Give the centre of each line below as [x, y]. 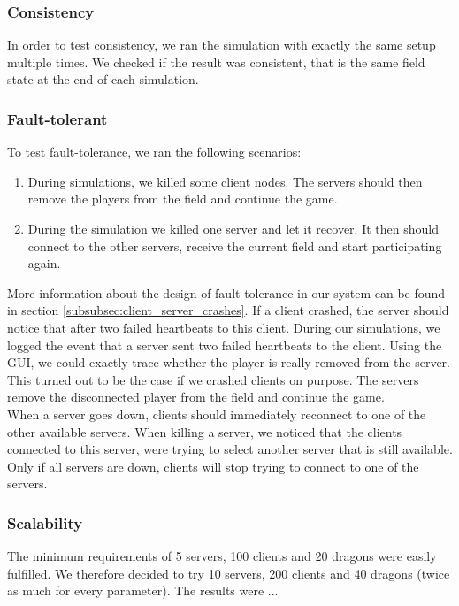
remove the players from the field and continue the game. [183, 199]
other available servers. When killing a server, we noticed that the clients [205, 431]
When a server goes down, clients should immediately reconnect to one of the [217, 414]
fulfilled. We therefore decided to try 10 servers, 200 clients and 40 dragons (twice [229, 573]
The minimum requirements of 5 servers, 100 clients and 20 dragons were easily [222, 556]
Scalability [45, 522]
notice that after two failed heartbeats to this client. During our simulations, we [224, 327]
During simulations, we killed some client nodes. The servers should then [225, 181]
